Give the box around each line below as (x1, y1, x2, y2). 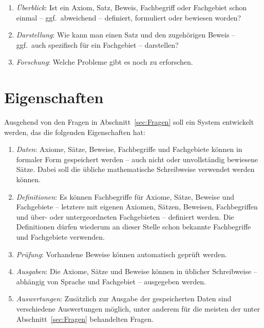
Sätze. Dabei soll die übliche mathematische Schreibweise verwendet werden (16, 164, 255, 175)
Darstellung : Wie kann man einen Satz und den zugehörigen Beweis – (16, 29, 236, 40)
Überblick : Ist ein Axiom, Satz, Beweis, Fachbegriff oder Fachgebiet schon (16, 2, 247, 12)
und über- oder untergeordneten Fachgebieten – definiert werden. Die (16, 211, 234, 222)
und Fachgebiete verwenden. (16, 231, 105, 242)
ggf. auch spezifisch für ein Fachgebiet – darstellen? (16, 39, 179, 50)
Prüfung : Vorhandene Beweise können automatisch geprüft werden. (16, 248, 227, 259)
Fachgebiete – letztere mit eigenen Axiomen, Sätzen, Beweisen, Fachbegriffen (16, 201, 258, 212)
